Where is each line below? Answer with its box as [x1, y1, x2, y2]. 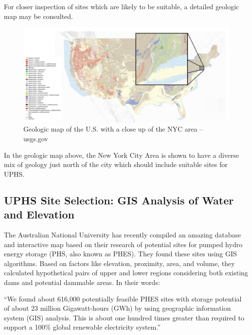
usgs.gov [23, 133, 48, 143]
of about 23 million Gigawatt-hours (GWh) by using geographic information [4, 303, 231, 313]
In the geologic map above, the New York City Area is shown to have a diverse [4, 150, 239, 160]
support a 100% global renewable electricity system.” [4, 322, 161, 332]
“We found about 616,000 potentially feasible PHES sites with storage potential [4, 293, 242, 303]
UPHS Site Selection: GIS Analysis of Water [4, 192, 234, 207]
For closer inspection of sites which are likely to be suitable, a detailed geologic [4, 1, 239, 11]
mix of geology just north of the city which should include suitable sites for [4, 159, 228, 169]
